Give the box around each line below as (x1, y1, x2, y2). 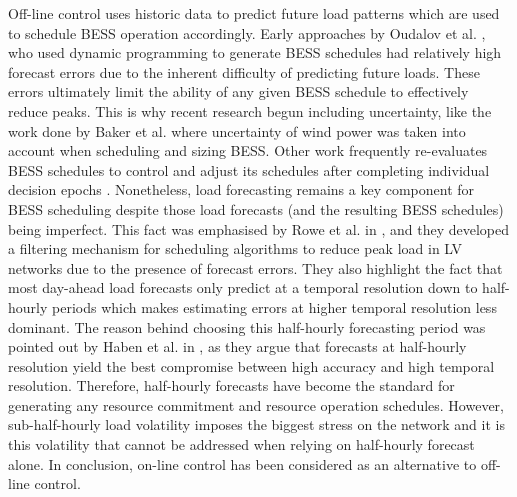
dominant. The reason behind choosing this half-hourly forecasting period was (8, 316, 486, 337)
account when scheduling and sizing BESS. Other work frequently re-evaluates (8, 140, 488, 161)
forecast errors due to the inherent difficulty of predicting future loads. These (8, 61, 480, 82)
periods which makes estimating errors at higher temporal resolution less (52, 296, 497, 317)
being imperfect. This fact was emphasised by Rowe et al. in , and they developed (8, 218, 510, 239)
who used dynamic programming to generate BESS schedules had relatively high (8, 42, 502, 63)
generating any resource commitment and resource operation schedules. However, (8, 394, 504, 415)
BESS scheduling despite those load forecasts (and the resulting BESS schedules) (8, 198, 504, 219)
